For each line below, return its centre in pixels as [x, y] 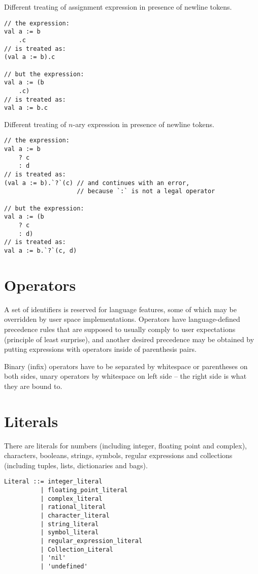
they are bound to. [33, 386]
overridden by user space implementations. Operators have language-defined [122, 319]
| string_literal [70, 524]
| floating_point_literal [84, 490]
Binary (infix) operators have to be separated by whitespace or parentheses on [126, 366]
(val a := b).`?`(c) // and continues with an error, [97, 183]
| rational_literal [73, 507]
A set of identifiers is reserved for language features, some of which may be [120, 309]
